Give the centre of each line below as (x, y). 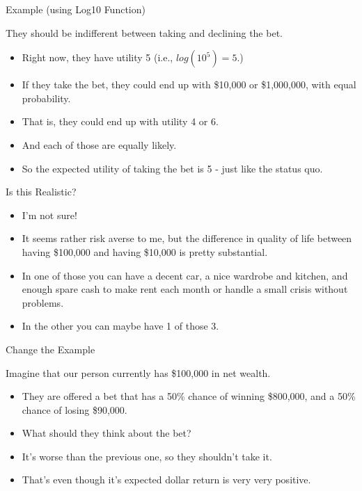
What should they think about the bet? (107, 433)
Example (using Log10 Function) (76, 9)
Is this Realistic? (41, 192)
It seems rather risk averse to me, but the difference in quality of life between (187, 238)
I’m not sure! (49, 215)
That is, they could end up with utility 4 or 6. (120, 121)
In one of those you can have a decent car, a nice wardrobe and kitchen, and (185, 275)
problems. (43, 302)
